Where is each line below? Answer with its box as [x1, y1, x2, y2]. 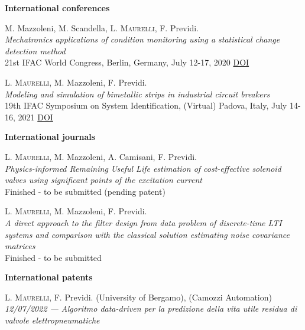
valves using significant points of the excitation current [5, 174, 202, 186]
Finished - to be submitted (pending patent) [5, 185, 166, 197]
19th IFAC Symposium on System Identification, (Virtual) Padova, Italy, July [5, 99, 287, 112]
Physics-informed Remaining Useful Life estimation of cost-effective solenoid [5, 162, 281, 174]
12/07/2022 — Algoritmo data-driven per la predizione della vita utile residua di [5, 302, 297, 315]
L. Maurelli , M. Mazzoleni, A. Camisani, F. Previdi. [5, 150, 197, 162]
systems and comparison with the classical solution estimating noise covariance [5, 228, 290, 240]
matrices [5, 240, 35, 252]
